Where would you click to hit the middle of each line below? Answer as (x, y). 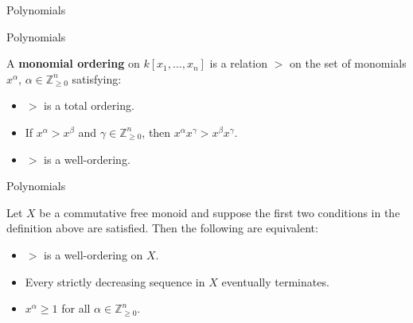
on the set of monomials (348, 63)
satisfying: (97, 78)
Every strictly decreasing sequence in (115, 281)
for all (76, 308)
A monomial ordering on (73, 63)
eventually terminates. (275, 281)
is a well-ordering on (94, 254)
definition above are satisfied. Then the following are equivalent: (162, 228)
